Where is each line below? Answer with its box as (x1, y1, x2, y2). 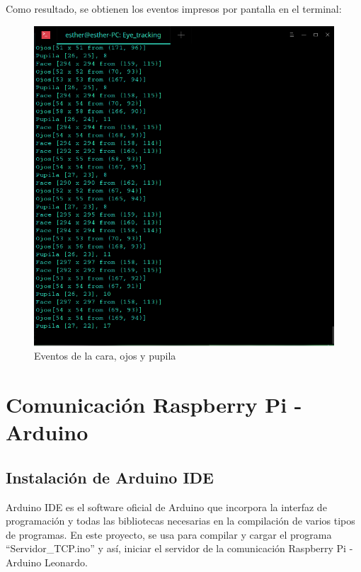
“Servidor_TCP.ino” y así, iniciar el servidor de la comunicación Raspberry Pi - (6, 541, 353, 556)
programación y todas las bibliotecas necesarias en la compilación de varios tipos (6, 513, 355, 528)
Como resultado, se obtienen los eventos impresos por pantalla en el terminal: (6, 1, 342, 16)
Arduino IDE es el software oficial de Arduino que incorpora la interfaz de (6, 499, 327, 514)
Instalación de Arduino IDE (6, 466, 214, 488)
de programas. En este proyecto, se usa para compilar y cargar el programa (6, 527, 332, 542)
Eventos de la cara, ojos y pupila (34, 348, 176, 363)
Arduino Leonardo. (6, 554, 88, 569)
